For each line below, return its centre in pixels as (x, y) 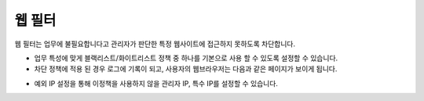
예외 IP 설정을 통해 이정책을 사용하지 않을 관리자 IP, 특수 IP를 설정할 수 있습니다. (156, 83)
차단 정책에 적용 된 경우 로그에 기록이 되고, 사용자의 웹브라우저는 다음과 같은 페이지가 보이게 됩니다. (186, 69)
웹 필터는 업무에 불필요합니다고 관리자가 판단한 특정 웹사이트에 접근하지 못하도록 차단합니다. (155, 44)
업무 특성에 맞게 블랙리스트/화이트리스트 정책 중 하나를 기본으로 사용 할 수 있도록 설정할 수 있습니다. (186, 58)
